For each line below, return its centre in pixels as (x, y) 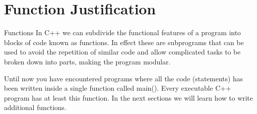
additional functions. (35, 107)
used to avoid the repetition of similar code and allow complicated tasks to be (122, 52)
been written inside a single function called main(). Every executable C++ (118, 88)
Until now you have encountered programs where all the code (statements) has (124, 78)
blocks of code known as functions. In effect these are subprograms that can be (124, 42)
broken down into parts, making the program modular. (87, 61)
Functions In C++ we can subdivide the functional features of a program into (123, 32)
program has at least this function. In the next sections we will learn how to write (128, 97)
